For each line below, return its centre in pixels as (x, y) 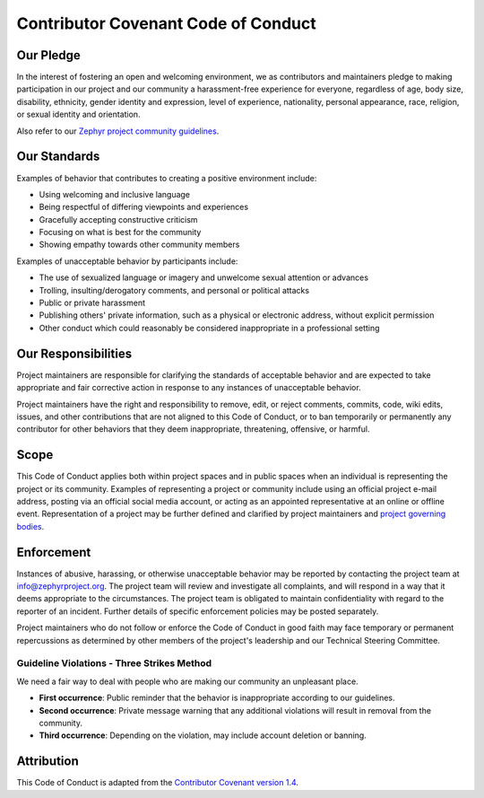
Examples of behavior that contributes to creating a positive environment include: (167, 178)
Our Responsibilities (74, 353)
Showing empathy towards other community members (139, 245)
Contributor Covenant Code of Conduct (167, 23)
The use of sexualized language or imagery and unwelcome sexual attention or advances (204, 277)
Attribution (48, 762)
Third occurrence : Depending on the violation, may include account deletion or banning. (203, 735)
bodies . (30, 526)
